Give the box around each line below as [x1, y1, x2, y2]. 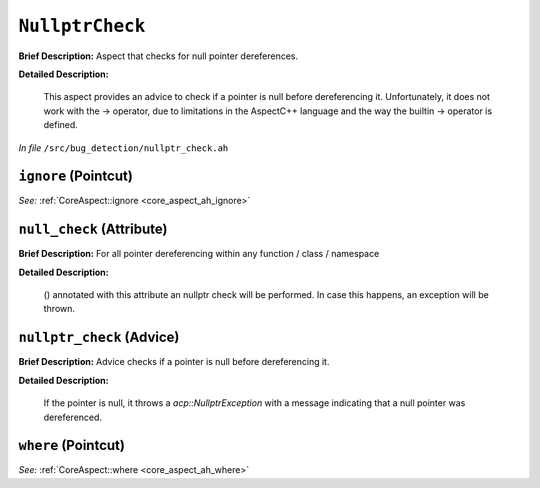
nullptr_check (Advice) [18, 329, 180, 346]
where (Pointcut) [18, 437, 125, 454]
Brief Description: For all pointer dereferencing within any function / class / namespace [18, 248, 380, 260]
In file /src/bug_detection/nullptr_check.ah [18, 141, 229, 154]
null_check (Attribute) [18, 221, 168, 238]
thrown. [43, 303, 75, 315]
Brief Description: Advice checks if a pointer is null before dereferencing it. [18, 356, 330, 368]
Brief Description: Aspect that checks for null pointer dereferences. [18, 50, 299, 62]
